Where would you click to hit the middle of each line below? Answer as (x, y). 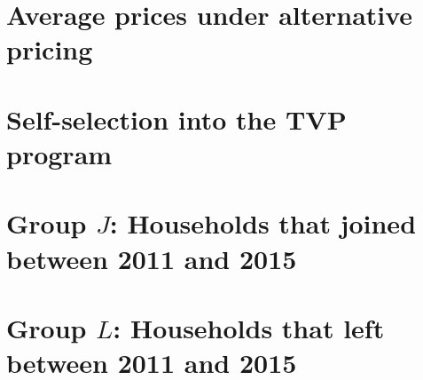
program (59, 153)
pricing (50, 49)
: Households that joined (263, 223)
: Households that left (249, 327)
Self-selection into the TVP (176, 119)
